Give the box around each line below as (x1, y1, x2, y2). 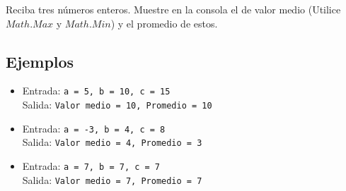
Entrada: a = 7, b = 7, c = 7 (22, 159, 161, 173)
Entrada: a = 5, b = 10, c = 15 (22, 83, 171, 98)
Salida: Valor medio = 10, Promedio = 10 (22, 97, 212, 112)
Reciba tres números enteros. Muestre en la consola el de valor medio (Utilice (6, 2, 341, 16)
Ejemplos (6, 50, 74, 72)
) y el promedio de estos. (110, 16, 218, 30)
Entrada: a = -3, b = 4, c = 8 (22, 121, 166, 135)
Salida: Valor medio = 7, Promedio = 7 (22, 172, 202, 187)
